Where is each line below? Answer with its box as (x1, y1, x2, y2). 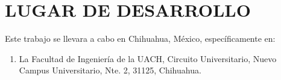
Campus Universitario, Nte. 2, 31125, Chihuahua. (19, 64, 201, 76)
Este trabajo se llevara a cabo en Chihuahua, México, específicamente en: (5, 32, 276, 45)
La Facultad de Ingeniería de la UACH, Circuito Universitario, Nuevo (19, 52, 277, 64)
